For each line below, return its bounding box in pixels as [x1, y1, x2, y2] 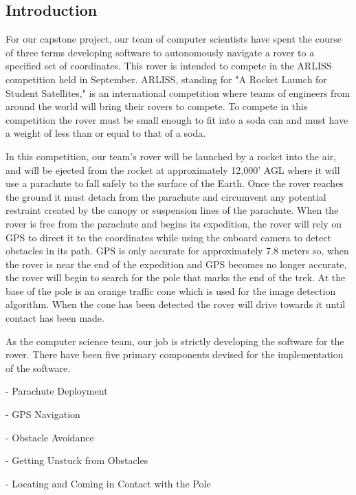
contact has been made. [5, 311, 104, 325]
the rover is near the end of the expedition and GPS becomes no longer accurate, [5, 256, 347, 271]
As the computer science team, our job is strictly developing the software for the [5, 333, 344, 348]
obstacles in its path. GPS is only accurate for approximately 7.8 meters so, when [5, 243, 349, 258]
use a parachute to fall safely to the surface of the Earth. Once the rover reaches [5, 176, 344, 190]
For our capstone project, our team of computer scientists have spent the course [5, 32, 342, 46]
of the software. [5, 360, 71, 375]
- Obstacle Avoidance [5, 430, 94, 444]
